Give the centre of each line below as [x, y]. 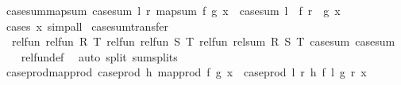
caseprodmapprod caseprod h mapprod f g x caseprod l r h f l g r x [186, 72]
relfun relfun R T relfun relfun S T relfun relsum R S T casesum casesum [203, 41]
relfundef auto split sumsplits [99, 56]
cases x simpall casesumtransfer [87, 26]
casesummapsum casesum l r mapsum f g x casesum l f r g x [173, 10]
